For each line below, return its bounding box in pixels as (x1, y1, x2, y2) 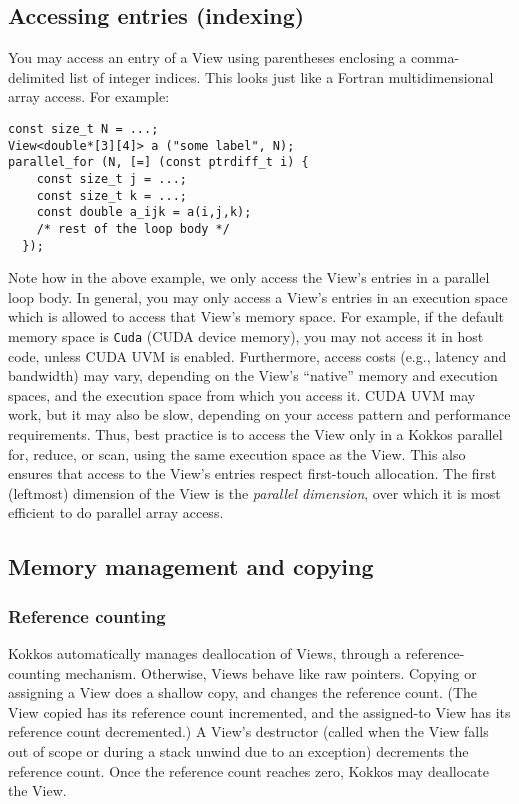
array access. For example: (8, 86, 170, 107)
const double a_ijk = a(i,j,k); (36, 205, 252, 220)
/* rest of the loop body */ (36, 221, 230, 236)
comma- (410, 47, 460, 68)
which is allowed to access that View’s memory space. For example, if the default (8, 306, 505, 327)
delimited (8, 66, 65, 87)
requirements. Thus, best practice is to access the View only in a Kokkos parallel (8, 424, 503, 445)
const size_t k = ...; (36, 188, 187, 203)
